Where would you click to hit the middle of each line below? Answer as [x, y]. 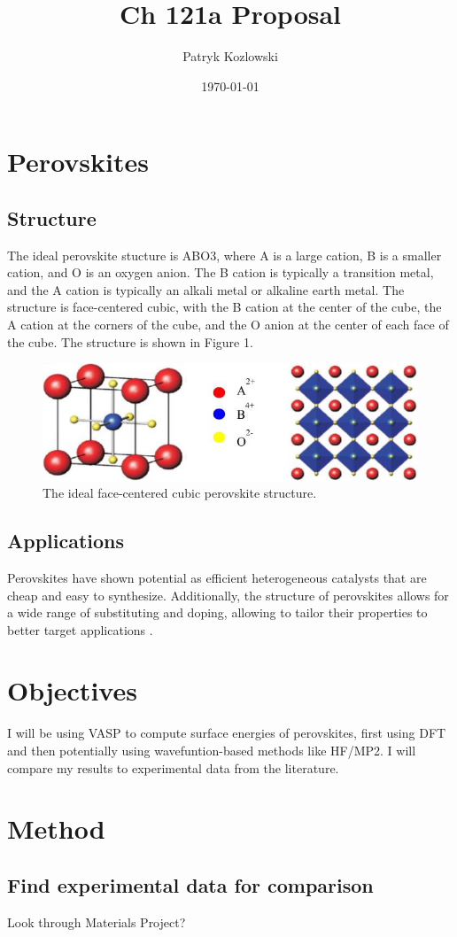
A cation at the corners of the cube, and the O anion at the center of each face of [228, 325]
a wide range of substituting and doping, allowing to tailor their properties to [217, 612]
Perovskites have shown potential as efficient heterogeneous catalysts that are [217, 577]
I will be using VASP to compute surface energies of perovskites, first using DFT [227, 733]
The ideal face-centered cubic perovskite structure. [180, 493]
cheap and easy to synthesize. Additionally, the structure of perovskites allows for [228, 595]
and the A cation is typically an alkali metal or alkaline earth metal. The [206, 289]
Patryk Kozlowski [230, 56]
